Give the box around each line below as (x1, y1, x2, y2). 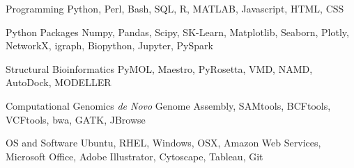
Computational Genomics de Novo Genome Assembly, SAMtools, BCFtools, (6, 98, 331, 112)
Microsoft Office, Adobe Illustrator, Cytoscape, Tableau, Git (6, 149, 263, 163)
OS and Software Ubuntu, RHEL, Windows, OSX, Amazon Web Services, (6, 135, 321, 150)
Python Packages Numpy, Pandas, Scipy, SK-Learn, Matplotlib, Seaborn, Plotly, (6, 24, 349, 39)
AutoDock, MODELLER (6, 75, 111, 90)
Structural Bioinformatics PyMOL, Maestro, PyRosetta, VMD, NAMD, (6, 61, 313, 76)
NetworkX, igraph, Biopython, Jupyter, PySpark (6, 38, 213, 53)
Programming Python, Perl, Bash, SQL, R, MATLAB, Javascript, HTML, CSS (6, 1, 344, 15)
